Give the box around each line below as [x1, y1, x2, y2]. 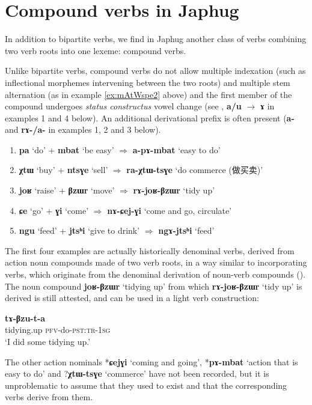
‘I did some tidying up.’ [5, 335, 91, 347]
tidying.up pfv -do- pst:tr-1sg [5, 323, 111, 336]
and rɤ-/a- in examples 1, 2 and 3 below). [5, 123, 161, 136]
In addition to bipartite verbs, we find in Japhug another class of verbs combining [5, 32, 307, 45]
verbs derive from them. [5, 391, 93, 403]
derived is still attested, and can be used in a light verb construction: [5, 291, 259, 304]
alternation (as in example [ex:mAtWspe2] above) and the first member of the [5, 88, 292, 100]
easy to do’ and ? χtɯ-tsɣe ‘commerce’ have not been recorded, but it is [5, 367, 269, 380]
